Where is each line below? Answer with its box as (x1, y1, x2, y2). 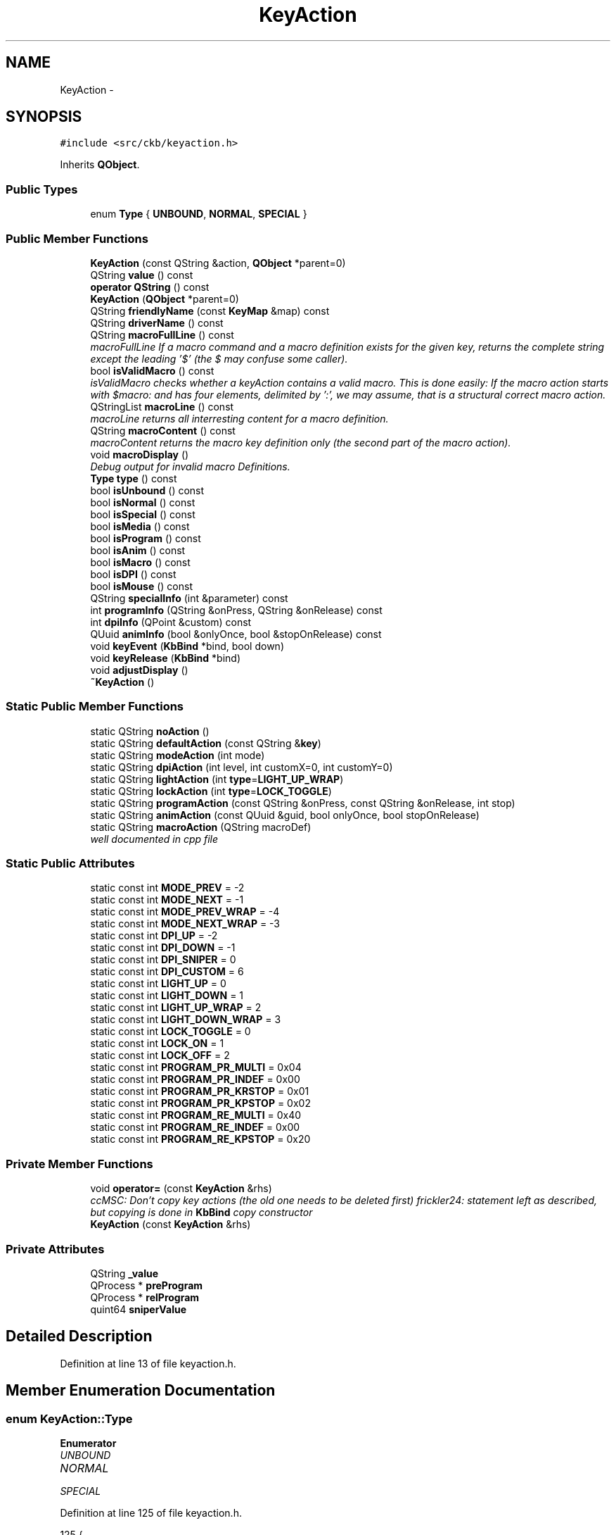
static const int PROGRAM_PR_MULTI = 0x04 (90, 1061, 302, 1074)
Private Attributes (6, 1241, 105, 1256)
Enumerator (60, 1437, 117, 1449)
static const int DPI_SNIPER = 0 (90, 953, 236, 966)
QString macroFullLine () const (90, 328, 234, 341)
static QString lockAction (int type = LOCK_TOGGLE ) (90, 784, 332, 797)
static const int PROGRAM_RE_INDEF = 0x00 (90, 1121, 300, 1134)
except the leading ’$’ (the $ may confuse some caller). (90, 352, 348, 365)
